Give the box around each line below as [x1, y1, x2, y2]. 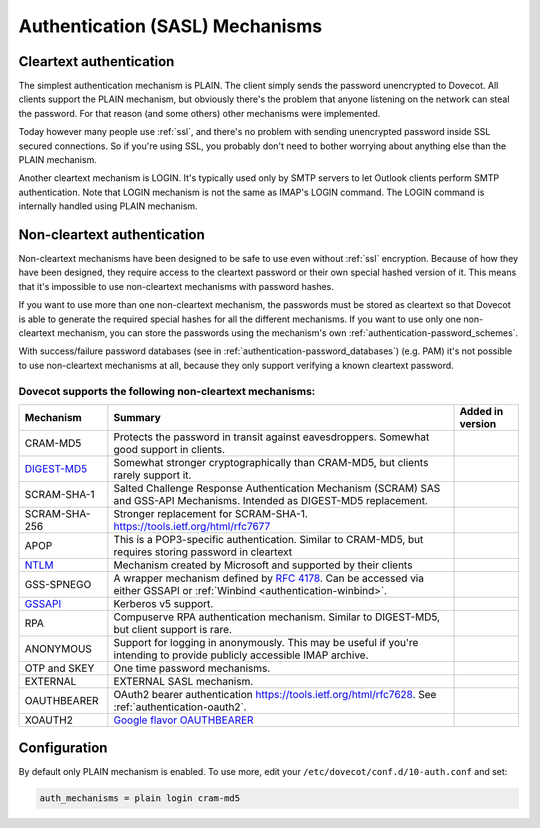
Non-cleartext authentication [18, 226, 205, 243]
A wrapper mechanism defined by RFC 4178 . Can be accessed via [113, 571, 425, 585]
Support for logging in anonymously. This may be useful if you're [113, 635, 419, 649]
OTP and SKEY [24, 661, 95, 675]
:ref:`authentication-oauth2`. [113, 700, 247, 714]
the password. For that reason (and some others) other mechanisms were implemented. [18, 107, 381, 119]
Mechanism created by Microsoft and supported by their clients [113, 558, 413, 572]
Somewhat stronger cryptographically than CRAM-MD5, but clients [113, 455, 429, 469]
